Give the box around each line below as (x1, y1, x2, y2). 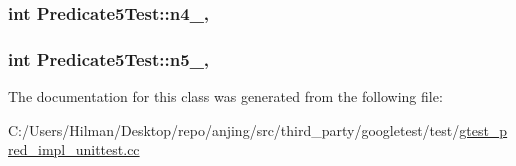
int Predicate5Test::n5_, (8, 46, 210, 71)
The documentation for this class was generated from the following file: (8, 86, 443, 107)
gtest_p (459, 119, 508, 140)
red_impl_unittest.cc (8, 139, 140, 160)
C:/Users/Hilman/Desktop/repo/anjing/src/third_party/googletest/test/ (8, 119, 460, 140)
